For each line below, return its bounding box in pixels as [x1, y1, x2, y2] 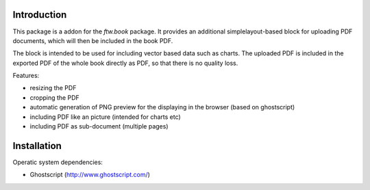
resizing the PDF [29, 84, 77, 92]
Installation [12, 140, 62, 152]
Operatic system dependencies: [12, 158, 103, 166]
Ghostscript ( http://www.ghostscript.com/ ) [29, 171, 151, 179]
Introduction [12, 9, 67, 21]
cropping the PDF [29, 93, 80, 102]
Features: [12, 72, 40, 80]
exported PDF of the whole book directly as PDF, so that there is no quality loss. [12, 59, 238, 67]
